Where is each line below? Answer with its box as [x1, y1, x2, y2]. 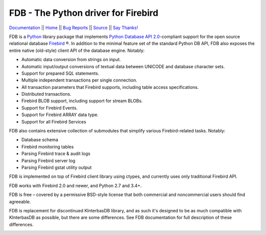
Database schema [21, 137, 59, 143]
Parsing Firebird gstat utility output [21, 164, 92, 170]
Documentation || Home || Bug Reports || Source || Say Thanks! [9, 25, 138, 31]
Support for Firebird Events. [21, 105, 78, 111]
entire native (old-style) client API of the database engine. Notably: [9, 47, 145, 53]
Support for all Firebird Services [21, 118, 86, 124]
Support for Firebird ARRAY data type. [21, 112, 99, 118]
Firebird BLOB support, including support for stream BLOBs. [21, 98, 143, 104]
